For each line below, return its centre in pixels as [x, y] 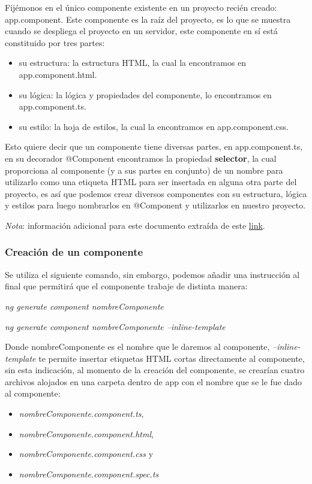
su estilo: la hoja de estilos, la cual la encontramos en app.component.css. [154, 126]
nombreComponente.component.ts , [81, 414]
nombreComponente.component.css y [86, 454]
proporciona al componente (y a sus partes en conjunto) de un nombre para [144, 170]
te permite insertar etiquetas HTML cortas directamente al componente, [172, 358]
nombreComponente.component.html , [86, 433]
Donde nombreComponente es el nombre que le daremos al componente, [137, 347]
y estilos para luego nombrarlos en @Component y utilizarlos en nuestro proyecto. [155, 205]
